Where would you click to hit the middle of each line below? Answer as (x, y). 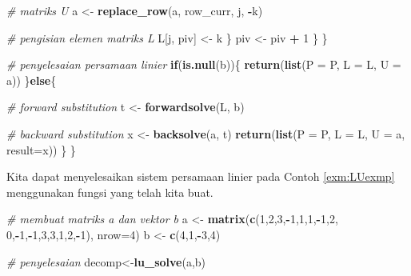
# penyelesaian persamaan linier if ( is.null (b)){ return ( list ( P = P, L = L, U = (204, 64)
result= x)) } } (41, 149)
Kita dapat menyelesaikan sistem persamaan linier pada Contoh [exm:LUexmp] (201, 176)
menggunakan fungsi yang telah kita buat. (110, 192)
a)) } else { (32, 80)
